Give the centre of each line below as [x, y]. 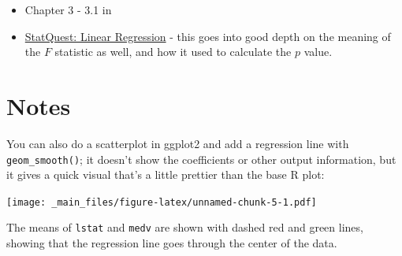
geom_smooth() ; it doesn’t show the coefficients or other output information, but [201, 159]
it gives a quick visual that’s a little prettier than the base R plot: [166, 174]
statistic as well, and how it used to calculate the [173, 52]
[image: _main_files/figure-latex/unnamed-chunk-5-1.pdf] [162, 202]
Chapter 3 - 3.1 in [68, 9]
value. [318, 52]
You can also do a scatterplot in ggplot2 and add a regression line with [178, 143]
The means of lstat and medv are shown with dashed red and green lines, [185, 227]
